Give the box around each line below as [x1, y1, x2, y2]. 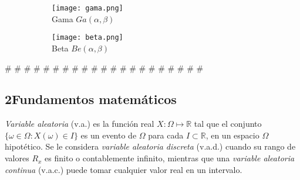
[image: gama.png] [52, 4, 123, 12]
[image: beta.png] [52, 33, 123, 42]
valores [5, 152, 29, 164]
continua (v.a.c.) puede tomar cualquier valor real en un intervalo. [5, 163, 242, 175]
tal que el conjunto [194, 117, 262, 130]
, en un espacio [205, 129, 259, 141]
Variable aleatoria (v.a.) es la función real [5, 117, 154, 130]
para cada [148, 129, 184, 141]
